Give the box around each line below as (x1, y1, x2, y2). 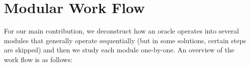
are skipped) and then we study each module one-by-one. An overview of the (4, 45, 234, 55)
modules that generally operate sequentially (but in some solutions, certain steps (4, 35, 246, 45)
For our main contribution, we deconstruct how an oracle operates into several (4, 26, 239, 36)
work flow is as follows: (4, 54, 73, 64)
